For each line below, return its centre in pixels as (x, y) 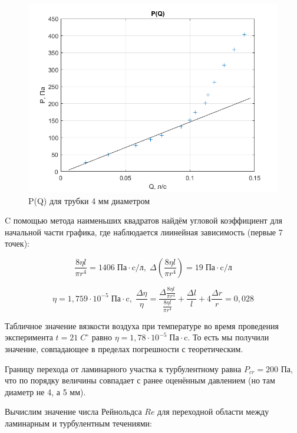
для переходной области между (213, 411)
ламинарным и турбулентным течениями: (78, 423)
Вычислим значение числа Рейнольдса (73, 411)
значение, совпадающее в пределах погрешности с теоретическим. (124, 348)
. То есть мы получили (228, 337)
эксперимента (29, 337)
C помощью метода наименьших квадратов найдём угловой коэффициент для (143, 220)
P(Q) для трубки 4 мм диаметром (89, 200)
